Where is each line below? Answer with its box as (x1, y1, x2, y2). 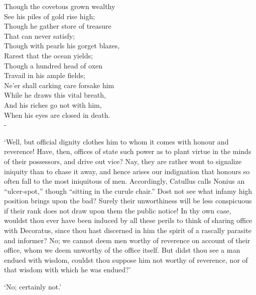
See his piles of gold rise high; (4, 11, 95, 21)
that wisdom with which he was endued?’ (4, 264, 131, 275)
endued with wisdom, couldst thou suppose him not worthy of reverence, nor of (4, 254, 248, 265)
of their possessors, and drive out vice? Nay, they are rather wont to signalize (4, 156, 242, 166)
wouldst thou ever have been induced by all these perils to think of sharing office (4, 215, 252, 226)
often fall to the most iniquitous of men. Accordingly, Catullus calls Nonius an (4, 176, 245, 186)
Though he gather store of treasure (4, 21, 111, 31)
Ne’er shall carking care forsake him (4, 80, 114, 90)
